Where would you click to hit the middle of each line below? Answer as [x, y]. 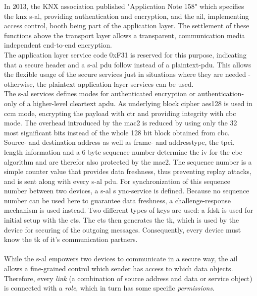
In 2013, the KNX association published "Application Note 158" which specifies [124, 6]
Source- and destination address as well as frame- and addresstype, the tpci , [119, 142]
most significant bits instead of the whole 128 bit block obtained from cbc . [117, 132]
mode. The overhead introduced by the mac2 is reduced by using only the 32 [121, 123]
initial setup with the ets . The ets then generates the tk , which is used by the [122, 220]
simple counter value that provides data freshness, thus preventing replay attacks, [128, 171]
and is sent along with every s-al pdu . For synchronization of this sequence [117, 181]
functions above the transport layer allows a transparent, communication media [125, 35]
